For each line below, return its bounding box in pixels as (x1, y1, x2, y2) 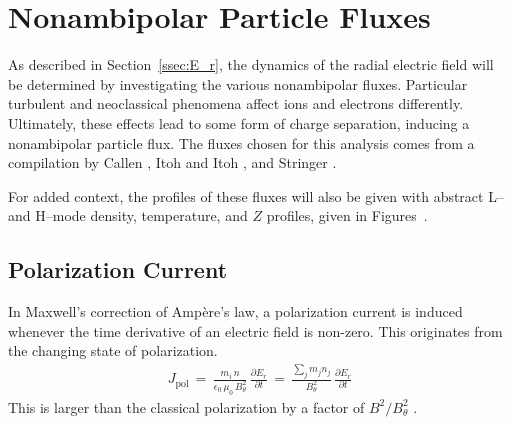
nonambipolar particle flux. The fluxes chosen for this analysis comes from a (8, 132, 475, 153)
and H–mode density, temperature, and (8, 205, 248, 226)
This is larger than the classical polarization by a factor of (8, 396, 365, 417)
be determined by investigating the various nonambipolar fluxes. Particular (8, 73, 468, 94)
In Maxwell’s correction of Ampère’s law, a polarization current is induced (8, 301, 463, 322)
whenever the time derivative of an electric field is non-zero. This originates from (8, 320, 503, 341)
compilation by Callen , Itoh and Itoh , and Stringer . (8, 152, 337, 173)
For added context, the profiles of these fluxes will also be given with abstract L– (8, 185, 504, 206)
